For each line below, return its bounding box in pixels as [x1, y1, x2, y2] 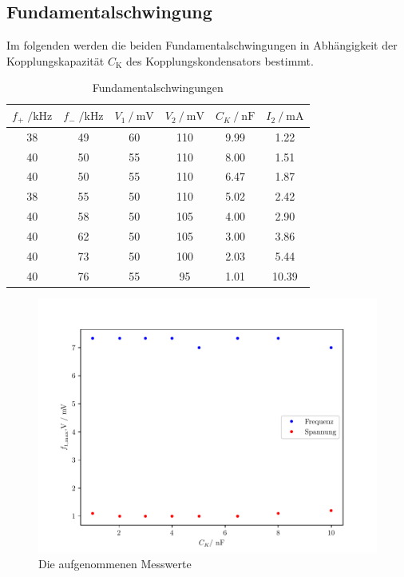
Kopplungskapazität [6, 52, 105, 69]
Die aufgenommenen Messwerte [38, 555, 192, 572]
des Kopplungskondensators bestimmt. [125, 52, 314, 69]
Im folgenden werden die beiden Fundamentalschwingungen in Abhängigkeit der [6, 37, 398, 54]
